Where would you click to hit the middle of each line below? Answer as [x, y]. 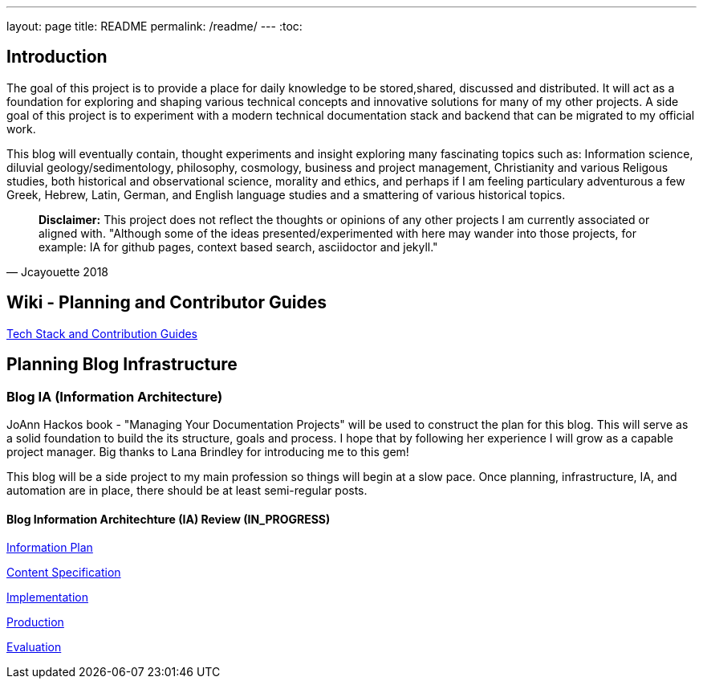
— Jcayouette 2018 [57, 271]
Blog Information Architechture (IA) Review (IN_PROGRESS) [169, 519]
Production [35, 622]
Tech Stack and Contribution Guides [102, 333]
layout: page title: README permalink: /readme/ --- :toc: [154, 26]
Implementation [47, 597]
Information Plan [50, 548]
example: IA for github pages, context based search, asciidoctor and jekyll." [238, 247]
